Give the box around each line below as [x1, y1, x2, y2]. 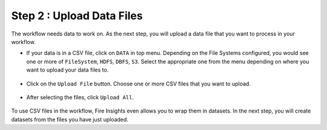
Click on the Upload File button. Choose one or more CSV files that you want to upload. [26, 80, 251, 87]
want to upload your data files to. [26, 66, 109, 73]
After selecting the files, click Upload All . [26, 93, 134, 101]
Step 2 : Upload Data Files [11, 9, 143, 22]
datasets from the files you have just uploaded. [11, 116, 128, 123]
